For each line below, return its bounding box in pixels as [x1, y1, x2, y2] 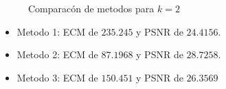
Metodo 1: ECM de [16, 24, 98, 38]
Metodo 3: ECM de [16, 70, 98, 84]
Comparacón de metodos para [28, 1, 155, 15]
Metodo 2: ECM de [16, 47, 98, 62]
